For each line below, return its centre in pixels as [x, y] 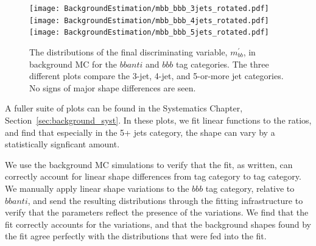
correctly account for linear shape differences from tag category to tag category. [153, 176]
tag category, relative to [250, 188]
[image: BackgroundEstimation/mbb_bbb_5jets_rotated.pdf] [149, 33]
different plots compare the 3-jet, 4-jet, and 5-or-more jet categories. [156, 76]
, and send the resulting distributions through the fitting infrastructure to [165, 200]
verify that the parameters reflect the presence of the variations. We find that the [157, 212]
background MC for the [73, 64]
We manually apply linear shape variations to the [97, 188]
